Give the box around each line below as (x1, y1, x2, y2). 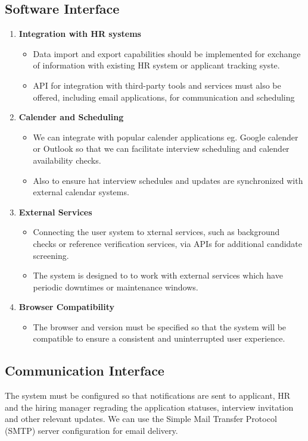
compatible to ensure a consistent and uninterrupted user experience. (33, 332, 285, 345)
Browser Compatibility (18, 301, 115, 313)
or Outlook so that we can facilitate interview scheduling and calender (33, 142, 290, 155)
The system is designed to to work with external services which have (33, 269, 283, 282)
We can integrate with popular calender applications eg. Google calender (33, 130, 298, 143)
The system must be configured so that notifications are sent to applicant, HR (5, 389, 291, 402)
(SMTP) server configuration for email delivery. (5, 424, 178, 437)
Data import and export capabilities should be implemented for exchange (33, 47, 301, 60)
